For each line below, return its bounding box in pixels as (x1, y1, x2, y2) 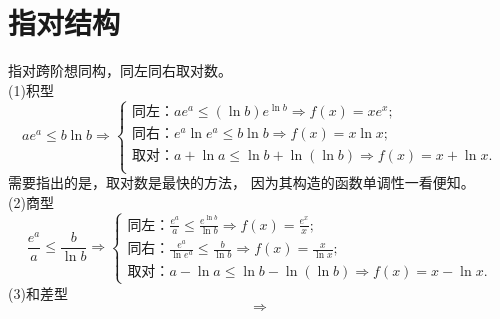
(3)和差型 (8, 282, 68, 303)
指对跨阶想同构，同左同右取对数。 (8, 60, 232, 81)
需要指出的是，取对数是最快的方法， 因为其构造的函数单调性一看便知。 (8, 172, 475, 193)
